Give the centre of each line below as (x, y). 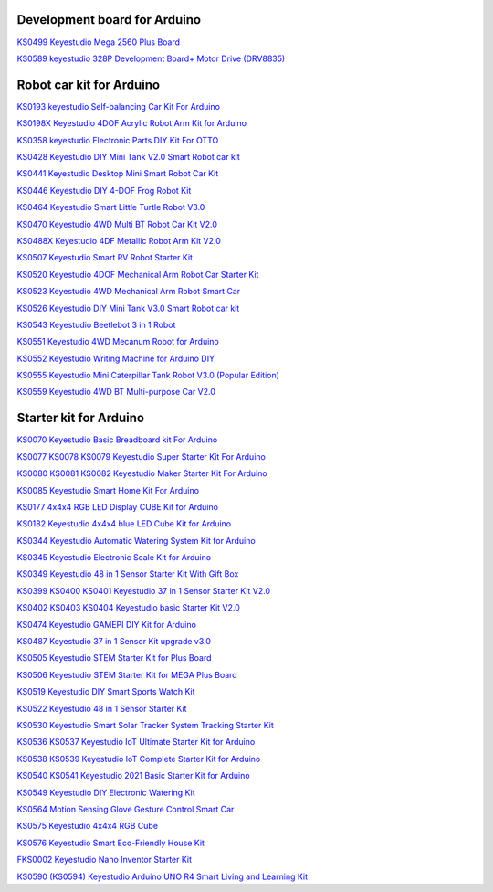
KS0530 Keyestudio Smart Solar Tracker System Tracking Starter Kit (145, 725)
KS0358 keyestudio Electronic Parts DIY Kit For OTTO (118, 140)
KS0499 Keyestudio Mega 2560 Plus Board (99, 42)
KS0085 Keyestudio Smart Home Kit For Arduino (108, 490)
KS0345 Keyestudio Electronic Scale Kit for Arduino (114, 557)
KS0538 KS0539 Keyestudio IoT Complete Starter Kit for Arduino (139, 759)
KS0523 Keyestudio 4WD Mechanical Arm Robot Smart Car (129, 292)
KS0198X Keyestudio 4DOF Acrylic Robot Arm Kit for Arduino (131, 123)
